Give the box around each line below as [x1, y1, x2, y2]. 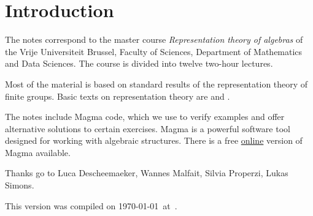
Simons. [5, 179, 34, 192]
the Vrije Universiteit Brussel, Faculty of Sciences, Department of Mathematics [5, 45, 303, 58]
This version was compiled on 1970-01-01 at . [5, 199, 177, 212]
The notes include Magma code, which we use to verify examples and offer [5, 110, 285, 123]
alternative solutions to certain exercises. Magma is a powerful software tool [5, 122, 290, 135]
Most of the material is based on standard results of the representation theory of [5, 77, 308, 90]
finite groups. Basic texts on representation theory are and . [5, 89, 230, 102]
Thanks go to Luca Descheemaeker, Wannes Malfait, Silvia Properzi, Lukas [5, 166, 288, 179]
